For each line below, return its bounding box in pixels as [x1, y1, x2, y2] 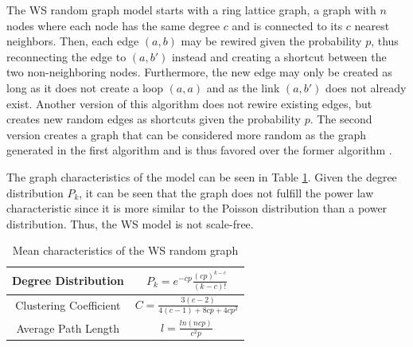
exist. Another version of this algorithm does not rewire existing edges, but [6, 95, 372, 111]
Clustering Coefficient [15, 297, 121, 314]
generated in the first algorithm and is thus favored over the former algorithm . [6, 142, 392, 158]
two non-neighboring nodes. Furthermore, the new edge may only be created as [6, 64, 392, 80]
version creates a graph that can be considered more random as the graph [6, 126, 367, 142]
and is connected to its [232, 17, 343, 33]
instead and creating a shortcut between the [171, 48, 387, 64]
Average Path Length [16, 319, 120, 336]
